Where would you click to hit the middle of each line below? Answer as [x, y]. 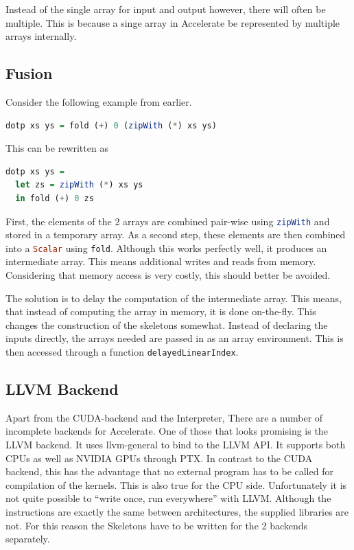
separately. [28, 539]
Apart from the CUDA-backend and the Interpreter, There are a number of [164, 417]
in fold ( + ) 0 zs [55, 198]
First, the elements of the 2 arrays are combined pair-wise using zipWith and [168, 221]
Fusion [29, 73]
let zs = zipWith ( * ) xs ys [79, 185]
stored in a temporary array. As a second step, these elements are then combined [176, 234]
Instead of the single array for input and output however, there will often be [166, 9]
